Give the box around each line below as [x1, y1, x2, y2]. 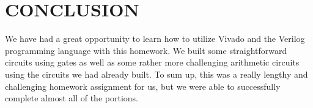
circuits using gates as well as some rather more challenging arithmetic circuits [5, 56, 300, 69]
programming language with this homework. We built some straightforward [5, 44, 287, 56]
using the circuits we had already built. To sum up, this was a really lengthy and [5, 67, 308, 80]
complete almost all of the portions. [5, 92, 138, 104]
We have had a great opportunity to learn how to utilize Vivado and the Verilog [5, 32, 305, 45]
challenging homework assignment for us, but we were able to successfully [5, 79, 281, 92]
